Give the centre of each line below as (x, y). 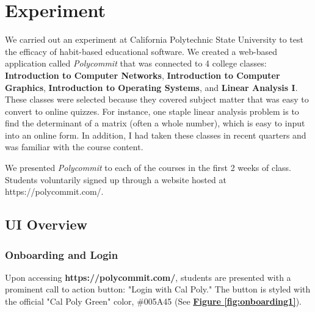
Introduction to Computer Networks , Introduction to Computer (143, 75)
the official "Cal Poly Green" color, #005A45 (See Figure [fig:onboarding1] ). (153, 301)
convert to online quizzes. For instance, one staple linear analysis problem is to (152, 111)
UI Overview (46, 224)
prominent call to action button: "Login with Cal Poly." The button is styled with (158, 289)
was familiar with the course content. (74, 147)
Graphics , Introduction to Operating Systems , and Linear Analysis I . (151, 87)
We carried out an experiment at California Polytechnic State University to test (154, 39)
